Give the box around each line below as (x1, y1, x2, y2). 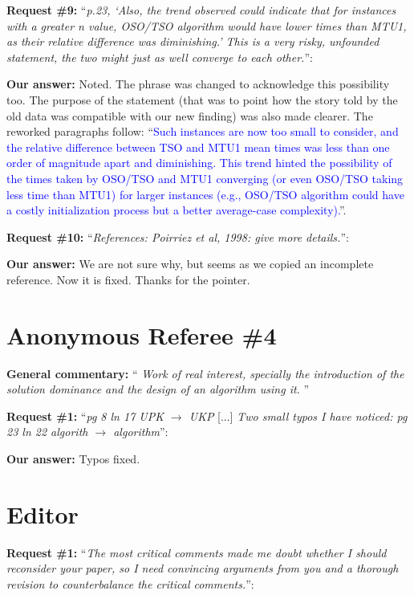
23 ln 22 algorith (6, 423, 88, 440)
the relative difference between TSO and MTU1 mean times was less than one (6, 138, 390, 155)
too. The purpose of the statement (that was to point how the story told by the (6, 91, 398, 108)
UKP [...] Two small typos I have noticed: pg (189, 407, 408, 424)
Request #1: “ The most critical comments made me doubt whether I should (6, 544, 387, 560)
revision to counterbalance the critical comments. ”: (6, 575, 254, 592)
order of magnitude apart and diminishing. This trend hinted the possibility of (6, 154, 392, 171)
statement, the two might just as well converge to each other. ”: (6, 48, 313, 65)
